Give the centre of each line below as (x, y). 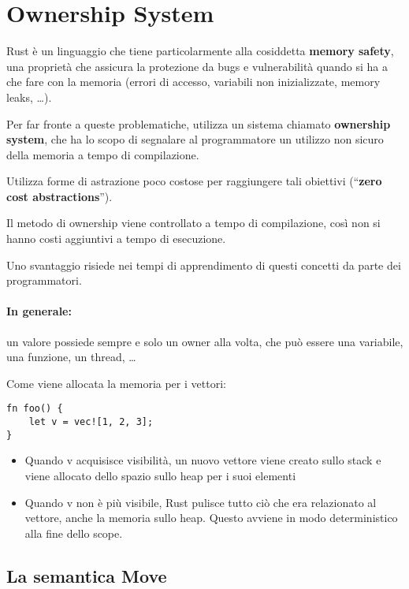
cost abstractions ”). (59, 196)
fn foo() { (35, 409)
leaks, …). (29, 97)
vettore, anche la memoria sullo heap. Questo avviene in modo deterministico (211, 518)
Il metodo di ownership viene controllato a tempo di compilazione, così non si (193, 223)
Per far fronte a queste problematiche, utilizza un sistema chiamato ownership (199, 123)
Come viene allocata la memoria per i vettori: (116, 383)
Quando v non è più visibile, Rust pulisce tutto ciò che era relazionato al (201, 502)
